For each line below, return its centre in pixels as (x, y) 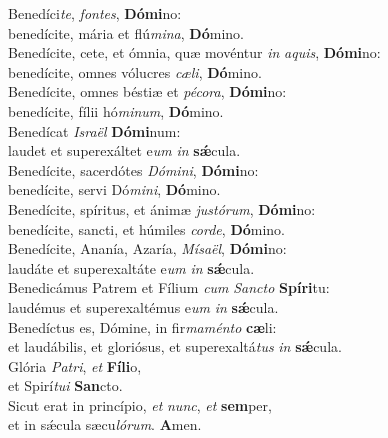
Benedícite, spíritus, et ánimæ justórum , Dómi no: (162, 208)
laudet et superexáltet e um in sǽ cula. (124, 150)
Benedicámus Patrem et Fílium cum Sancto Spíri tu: (169, 287)
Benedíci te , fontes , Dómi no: (95, 13)
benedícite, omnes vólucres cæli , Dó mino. (135, 71)
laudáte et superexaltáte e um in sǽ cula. (131, 267)
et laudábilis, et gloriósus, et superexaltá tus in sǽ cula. (175, 346)
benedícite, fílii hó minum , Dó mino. (116, 110)
